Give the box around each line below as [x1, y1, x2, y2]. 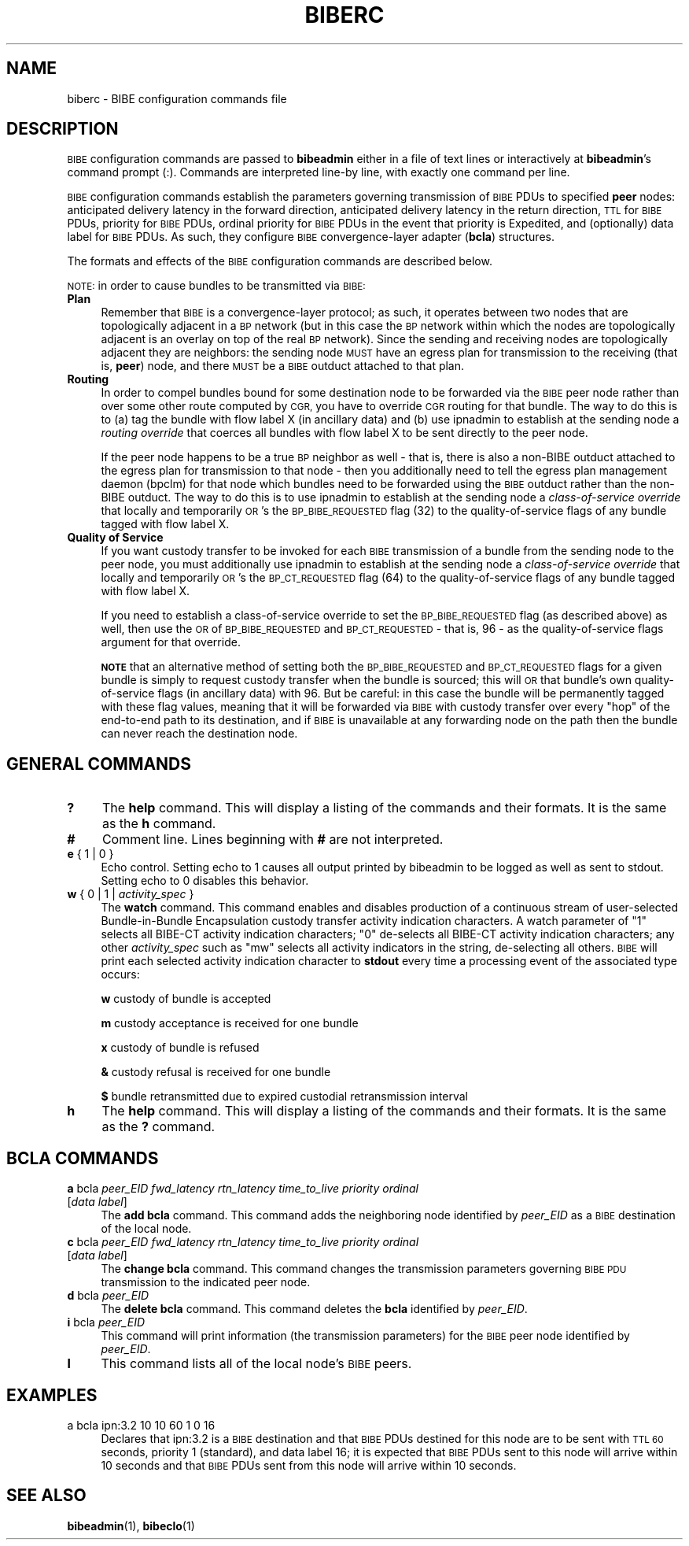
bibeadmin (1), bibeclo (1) [67, 1518, 195, 1533]
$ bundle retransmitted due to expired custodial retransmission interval [101, 1089, 468, 1104]
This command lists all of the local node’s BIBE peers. [101, 1356, 412, 1372]
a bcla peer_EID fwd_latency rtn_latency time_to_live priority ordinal [67, 1182, 418, 1196]
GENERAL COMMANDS [6, 753, 192, 774]
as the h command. [101, 816, 216, 832]
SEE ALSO [6, 1485, 87, 1506]
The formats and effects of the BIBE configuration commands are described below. [67, 254, 492, 268]
